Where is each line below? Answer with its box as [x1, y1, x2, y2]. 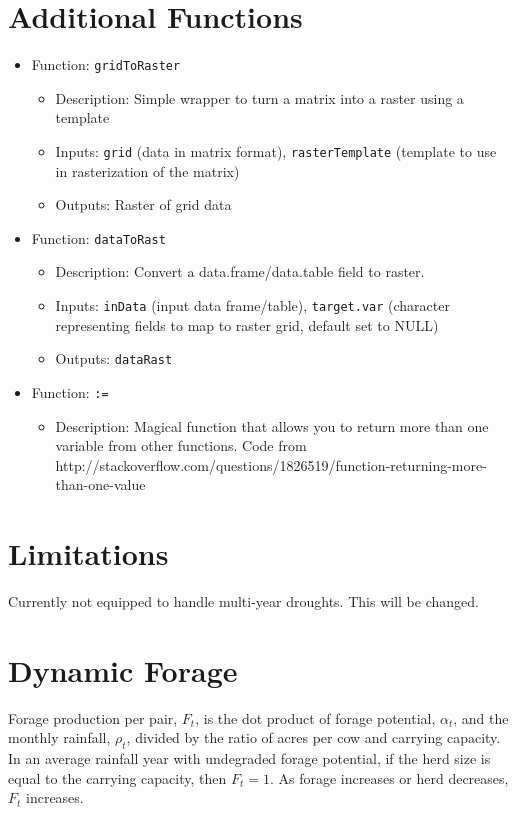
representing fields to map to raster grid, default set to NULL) [55, 314, 439, 335]
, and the [453, 707, 509, 728]
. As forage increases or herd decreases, [269, 767, 509, 788]
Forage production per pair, [8, 707, 178, 728]
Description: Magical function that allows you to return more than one [55, 415, 489, 436]
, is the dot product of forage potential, [195, 707, 436, 728]
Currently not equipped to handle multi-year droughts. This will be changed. [8, 591, 479, 612]
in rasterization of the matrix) [55, 160, 240, 181]
